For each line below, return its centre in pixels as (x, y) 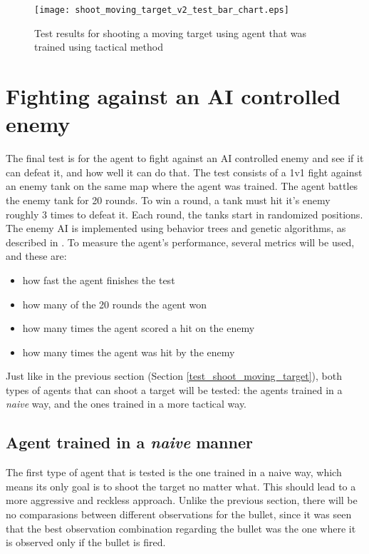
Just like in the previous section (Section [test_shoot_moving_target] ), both (174, 376)
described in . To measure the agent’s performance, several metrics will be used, (180, 242)
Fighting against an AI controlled (173, 96)
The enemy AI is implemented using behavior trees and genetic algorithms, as (176, 228)
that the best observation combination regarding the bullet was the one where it (181, 528)
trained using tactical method (99, 47)
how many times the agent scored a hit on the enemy (139, 328)
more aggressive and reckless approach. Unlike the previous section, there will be (182, 500)
